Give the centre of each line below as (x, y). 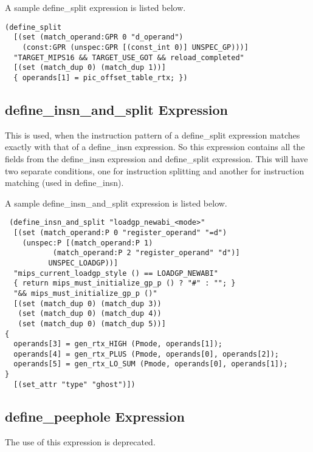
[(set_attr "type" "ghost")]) (74, 384)
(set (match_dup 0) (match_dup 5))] (92, 324)
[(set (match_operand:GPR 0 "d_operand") (98, 37)
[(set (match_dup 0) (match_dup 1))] (90, 68)
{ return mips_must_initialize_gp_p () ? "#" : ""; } (125, 283)
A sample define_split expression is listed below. (95, 7)
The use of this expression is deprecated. (80, 441)
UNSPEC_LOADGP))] (83, 263)
